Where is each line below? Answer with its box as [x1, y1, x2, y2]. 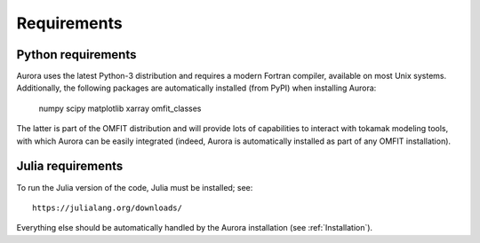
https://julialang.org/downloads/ [32, 202, 182, 213]
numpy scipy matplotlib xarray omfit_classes [38, 103, 202, 114]
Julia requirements [16, 159, 124, 174]
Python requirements [16, 47, 137, 62]
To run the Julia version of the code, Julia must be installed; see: [16, 182, 253, 192]
